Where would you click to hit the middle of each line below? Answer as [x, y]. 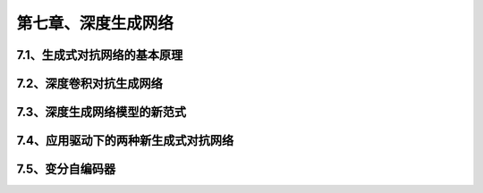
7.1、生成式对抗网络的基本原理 [100, 55]
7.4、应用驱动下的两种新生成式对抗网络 [125, 141]
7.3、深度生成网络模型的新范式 [102, 112]
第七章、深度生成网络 [95, 23]
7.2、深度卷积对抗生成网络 [89, 84]
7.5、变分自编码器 [66, 169]
